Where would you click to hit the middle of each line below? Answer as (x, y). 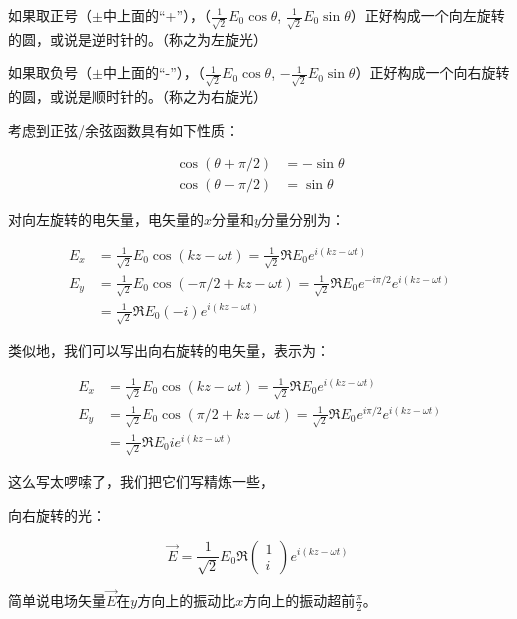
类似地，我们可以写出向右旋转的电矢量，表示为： (169, 350)
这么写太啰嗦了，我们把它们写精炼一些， (141, 481)
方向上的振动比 (186, 599)
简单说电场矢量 (57, 599)
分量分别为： (302, 219)
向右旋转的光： (57, 514)
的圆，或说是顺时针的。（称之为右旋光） (137, 96)
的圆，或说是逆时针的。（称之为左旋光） (137, 38)
